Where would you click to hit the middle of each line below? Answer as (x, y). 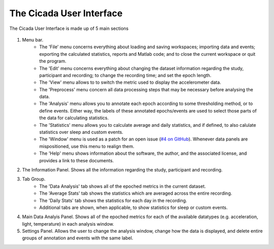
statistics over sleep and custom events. (81, 132)
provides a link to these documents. (77, 160)
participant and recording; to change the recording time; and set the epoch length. (125, 75)
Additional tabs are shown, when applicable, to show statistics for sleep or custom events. (133, 207)
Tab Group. (34, 179)
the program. (53, 61)
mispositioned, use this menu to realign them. (87, 146)
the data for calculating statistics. (74, 118)
